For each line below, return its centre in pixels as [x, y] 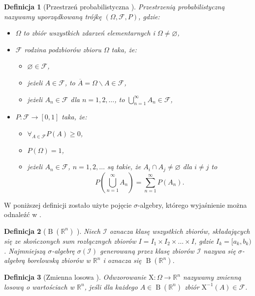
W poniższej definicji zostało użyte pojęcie [68, 204]
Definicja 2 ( [25, 231]
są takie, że [124, 166]
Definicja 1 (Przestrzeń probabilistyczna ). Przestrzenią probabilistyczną [114, 6]
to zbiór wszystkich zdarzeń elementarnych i [89, 33]
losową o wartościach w [39, 286]
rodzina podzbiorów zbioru [63, 49]
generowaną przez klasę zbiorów [147, 250]
